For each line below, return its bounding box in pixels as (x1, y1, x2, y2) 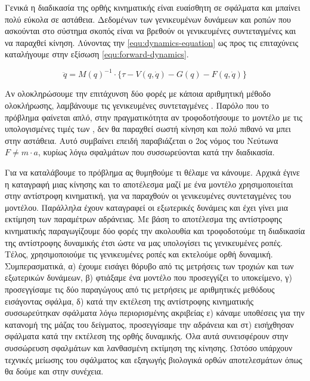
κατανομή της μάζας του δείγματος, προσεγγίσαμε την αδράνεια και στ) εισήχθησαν (5, 318, 294, 330)
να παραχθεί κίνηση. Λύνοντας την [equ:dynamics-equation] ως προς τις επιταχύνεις (5, 36, 299, 48)
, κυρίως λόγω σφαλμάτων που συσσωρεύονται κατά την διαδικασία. (38, 146, 275, 158)
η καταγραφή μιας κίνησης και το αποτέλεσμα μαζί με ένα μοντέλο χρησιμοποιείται (5, 177, 293, 190)
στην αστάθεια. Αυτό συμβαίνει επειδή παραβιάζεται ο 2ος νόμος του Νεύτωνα (5, 134, 278, 146)
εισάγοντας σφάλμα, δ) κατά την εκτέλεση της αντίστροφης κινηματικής (5, 294, 254, 307)
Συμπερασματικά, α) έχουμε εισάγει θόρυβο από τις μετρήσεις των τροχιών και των (5, 259, 294, 272)
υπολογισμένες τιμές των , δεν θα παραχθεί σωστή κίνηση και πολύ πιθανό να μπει (5, 122, 291, 135)
